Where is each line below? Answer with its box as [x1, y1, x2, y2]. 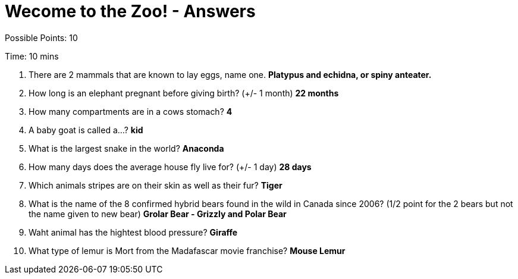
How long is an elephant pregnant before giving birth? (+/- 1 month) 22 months [29, 87, 339, 98]
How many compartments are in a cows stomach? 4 [29, 106, 233, 117]
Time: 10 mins [5, 51, 59, 61]
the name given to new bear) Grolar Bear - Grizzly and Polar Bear [29, 208, 287, 219]
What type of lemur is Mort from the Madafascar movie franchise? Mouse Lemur [29, 245, 346, 256]
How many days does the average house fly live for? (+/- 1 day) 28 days [29, 161, 312, 172]
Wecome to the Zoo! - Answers [5, 1, 256, 21]
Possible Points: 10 [5, 32, 78, 43]
